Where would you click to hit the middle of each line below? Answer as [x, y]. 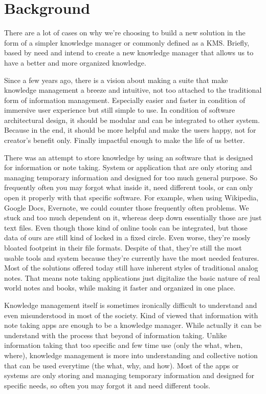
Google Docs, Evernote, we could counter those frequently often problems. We [127, 207]
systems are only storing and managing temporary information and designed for [129, 375]
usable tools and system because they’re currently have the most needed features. [132, 257]
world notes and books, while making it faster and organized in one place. [120, 288]
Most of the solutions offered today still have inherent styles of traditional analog [131, 268]
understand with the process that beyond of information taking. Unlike [116, 335]
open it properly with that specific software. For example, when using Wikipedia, [131, 198]
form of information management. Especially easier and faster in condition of [125, 100]
